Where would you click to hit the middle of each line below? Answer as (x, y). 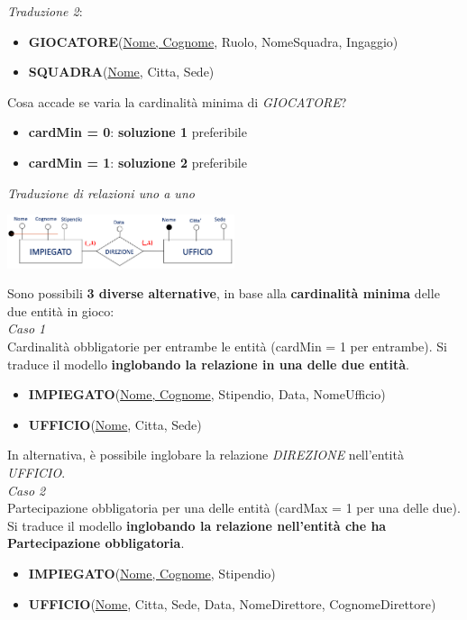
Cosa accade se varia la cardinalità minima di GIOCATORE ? (177, 101)
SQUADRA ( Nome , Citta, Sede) (121, 72)
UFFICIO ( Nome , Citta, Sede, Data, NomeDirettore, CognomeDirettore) (232, 603)
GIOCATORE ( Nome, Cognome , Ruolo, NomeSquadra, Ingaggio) (213, 41)
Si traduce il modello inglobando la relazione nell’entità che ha (197, 525)
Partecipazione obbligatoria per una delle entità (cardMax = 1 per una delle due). (234, 508)
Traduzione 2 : (45, 11)
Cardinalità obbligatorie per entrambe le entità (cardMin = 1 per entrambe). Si (227, 346)
